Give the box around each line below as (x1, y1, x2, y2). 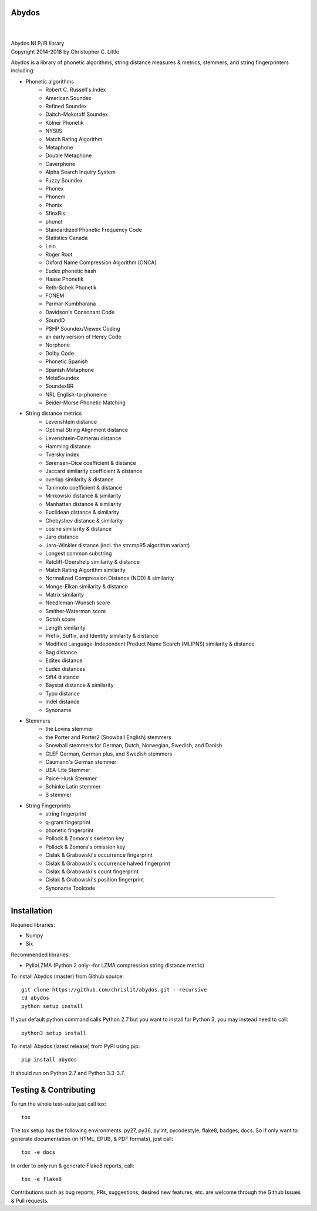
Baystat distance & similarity (45, 681, 114, 688)
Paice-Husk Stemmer (45, 774, 97, 782)
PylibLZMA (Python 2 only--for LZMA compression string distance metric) (25, 962, 205, 969)
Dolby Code (45, 350, 75, 357)
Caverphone (45, 160, 76, 167)
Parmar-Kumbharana (45, 300, 96, 307)
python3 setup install (21, 1030, 87, 1036)
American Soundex (45, 94, 92, 101)
